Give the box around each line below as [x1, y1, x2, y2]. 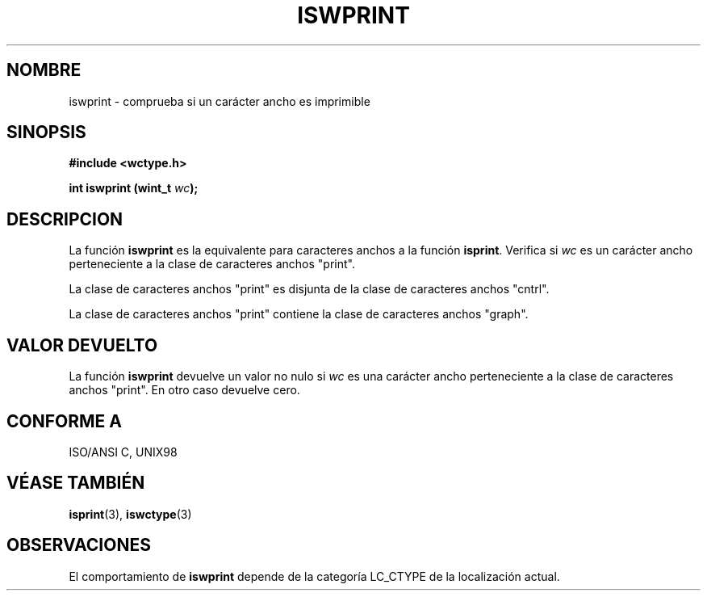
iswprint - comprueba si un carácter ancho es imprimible [69, 94, 370, 108]
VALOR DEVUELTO [6, 334, 158, 355]
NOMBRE [6, 60, 82, 81]
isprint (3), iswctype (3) [69, 507, 192, 521]
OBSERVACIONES [6, 535, 151, 556]
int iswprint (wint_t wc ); [69, 181, 199, 195]
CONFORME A [6, 410, 122, 431]
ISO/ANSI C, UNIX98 [69, 444, 178, 459]
